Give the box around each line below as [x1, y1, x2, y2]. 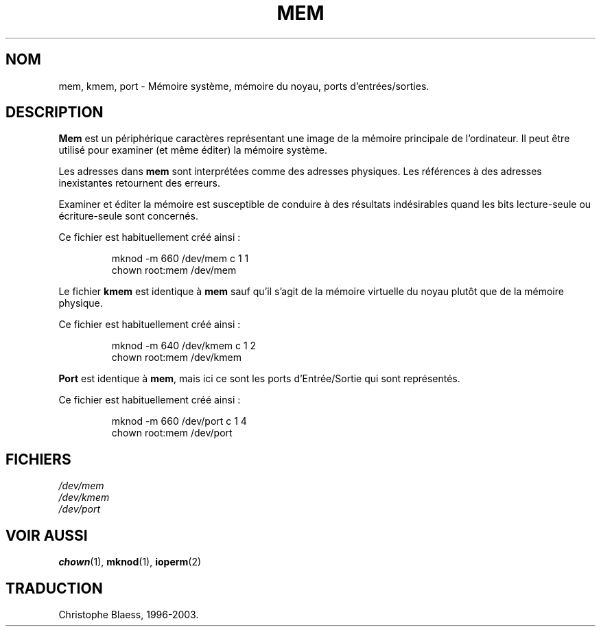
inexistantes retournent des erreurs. [58, 177, 220, 189]
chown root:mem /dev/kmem [111, 351, 241, 364]
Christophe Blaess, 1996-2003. [58, 608, 199, 620]
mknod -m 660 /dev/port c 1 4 [111, 415, 247, 428]
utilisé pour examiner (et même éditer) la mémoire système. [58, 144, 327, 156]
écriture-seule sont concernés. [58, 210, 198, 222]
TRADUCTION [5, 579, 103, 597]
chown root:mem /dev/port [111, 427, 233, 439]
